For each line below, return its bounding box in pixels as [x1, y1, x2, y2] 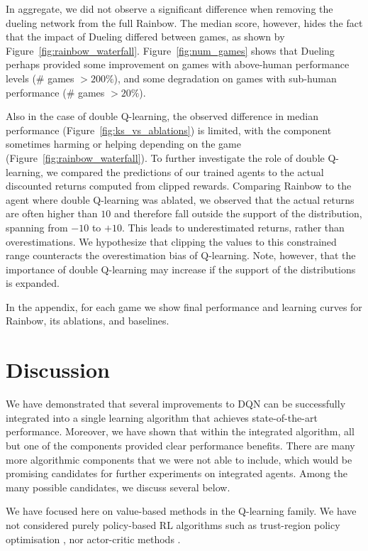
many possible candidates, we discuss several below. [6, 479, 230, 494]
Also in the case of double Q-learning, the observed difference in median [6, 109, 318, 124]
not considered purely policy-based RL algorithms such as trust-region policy [6, 517, 340, 532]
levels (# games [6, 70, 74, 85]
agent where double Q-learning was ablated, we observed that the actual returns [6, 192, 355, 207]
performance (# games [6, 84, 105, 99]
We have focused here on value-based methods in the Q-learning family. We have [6, 503, 357, 518]
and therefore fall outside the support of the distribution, [113, 206, 362, 221]
